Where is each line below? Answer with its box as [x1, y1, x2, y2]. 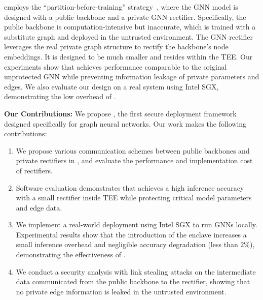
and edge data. [16, 202, 62, 213]
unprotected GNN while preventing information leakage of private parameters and [4, 71, 259, 82]
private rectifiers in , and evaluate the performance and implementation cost [16, 155, 253, 166]
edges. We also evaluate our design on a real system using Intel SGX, [4, 81, 219, 92]
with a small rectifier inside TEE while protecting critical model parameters [16, 192, 252, 203]
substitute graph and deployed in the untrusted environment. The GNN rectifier [4, 31, 253, 42]
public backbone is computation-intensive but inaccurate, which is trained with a [4, 21, 256, 32]
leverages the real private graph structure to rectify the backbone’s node [4, 41, 229, 52]
